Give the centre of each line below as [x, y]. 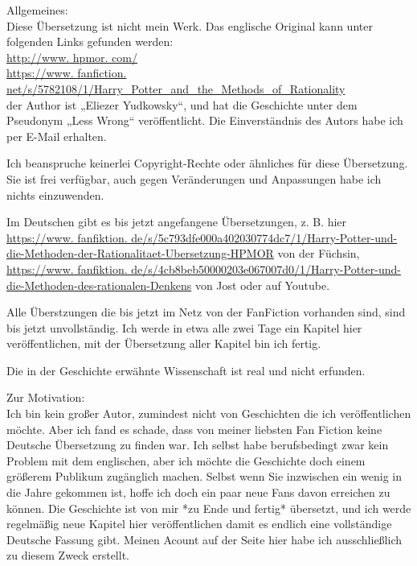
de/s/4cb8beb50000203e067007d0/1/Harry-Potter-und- [266, 269]
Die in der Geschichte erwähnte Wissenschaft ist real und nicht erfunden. [186, 370]
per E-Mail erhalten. [57, 136]
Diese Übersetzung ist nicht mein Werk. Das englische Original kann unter [190, 25]
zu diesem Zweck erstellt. [68, 555]
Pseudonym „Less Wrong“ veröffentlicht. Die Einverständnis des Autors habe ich [205, 120]
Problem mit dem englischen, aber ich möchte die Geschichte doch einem [186, 460]
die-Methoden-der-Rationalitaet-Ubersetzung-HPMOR [140, 253]
